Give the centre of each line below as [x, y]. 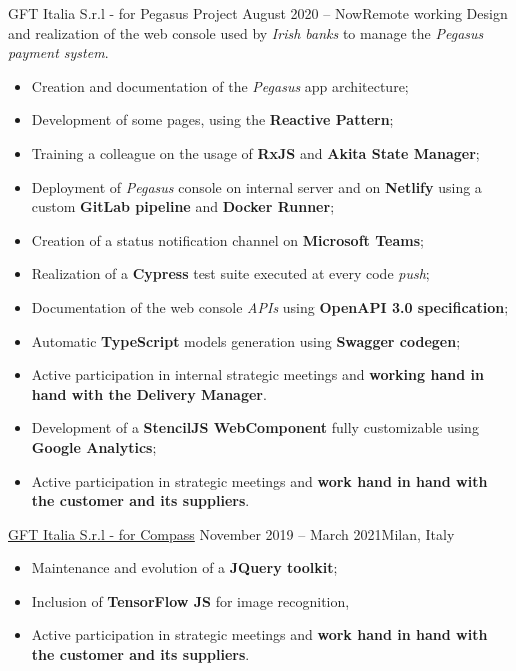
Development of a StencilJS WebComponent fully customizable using [255, 427]
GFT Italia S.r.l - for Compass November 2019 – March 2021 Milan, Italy [231, 533]
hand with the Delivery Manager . [149, 393]
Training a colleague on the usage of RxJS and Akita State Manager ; [255, 152]
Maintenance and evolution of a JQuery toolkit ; [184, 567]
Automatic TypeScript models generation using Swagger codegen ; [246, 340]
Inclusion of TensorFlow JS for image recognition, [190, 600]
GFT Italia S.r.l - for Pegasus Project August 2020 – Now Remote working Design [258, 13]
